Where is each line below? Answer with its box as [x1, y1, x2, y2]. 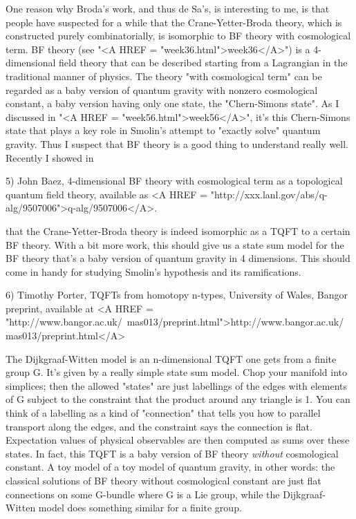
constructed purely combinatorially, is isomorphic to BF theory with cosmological [6, 28, 351, 43]
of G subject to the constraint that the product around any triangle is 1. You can [6, 392, 350, 406]
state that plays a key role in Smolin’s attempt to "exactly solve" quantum [6, 123, 321, 138]
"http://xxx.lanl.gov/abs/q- [210, 187, 328, 201]
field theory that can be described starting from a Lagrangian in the [59, 55, 348, 70]
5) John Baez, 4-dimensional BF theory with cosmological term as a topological [6, 173, 343, 188]
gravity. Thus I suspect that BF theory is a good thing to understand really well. [6, 136, 349, 151]
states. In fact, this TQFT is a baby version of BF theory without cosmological [6, 446, 339, 460]
